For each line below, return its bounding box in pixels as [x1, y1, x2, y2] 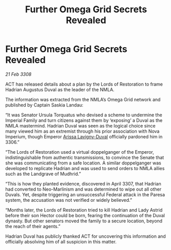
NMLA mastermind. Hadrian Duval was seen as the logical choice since [5, 122, 156, 129]
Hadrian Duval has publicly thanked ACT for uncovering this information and [5, 233, 166, 239]
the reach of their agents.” [5, 223, 60, 229]
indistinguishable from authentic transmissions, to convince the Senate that [5, 154, 164, 160]
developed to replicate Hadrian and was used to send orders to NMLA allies [5, 165, 165, 171]
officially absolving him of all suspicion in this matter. [5, 238, 117, 244]
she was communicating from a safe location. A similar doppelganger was [5, 160, 161, 166]
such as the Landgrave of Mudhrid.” [5, 171, 81, 177]
